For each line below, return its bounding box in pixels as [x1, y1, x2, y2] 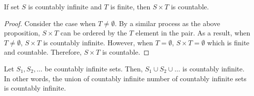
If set [4, 1, 20, 11]
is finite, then [110, 1, 151, 11]
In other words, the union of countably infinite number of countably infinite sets [4, 73, 247, 83]
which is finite [207, 37, 250, 47]
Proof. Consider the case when [4, 18, 96, 28]
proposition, [4, 28, 40, 38]
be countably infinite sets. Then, [44, 63, 143, 73]
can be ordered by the [60, 28, 127, 38]
